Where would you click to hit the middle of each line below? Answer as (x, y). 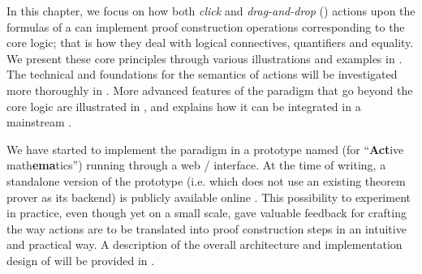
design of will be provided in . (81, 260)
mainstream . (39, 122)
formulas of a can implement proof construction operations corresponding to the (206, 26)
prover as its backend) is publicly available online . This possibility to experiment (209, 197)
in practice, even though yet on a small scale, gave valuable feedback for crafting (207, 213)
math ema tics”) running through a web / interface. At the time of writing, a (196, 165)
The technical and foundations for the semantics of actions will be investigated (202, 74)
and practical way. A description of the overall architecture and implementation (205, 244)
